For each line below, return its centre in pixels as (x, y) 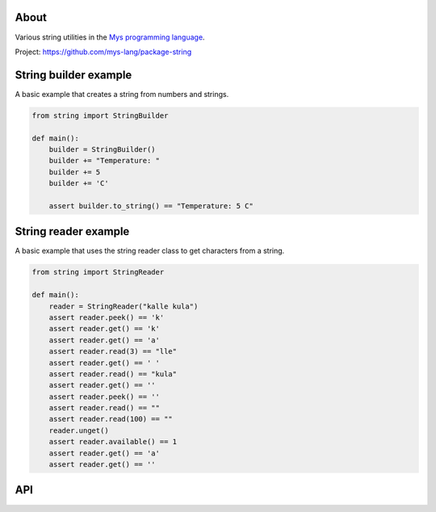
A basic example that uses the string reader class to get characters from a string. (150, 251)
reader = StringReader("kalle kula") (124, 306)
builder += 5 (75, 172)
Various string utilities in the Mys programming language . (110, 37)
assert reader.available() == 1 (113, 442)
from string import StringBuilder (100, 115)
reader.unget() (79, 430)
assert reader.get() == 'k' (105, 329)
